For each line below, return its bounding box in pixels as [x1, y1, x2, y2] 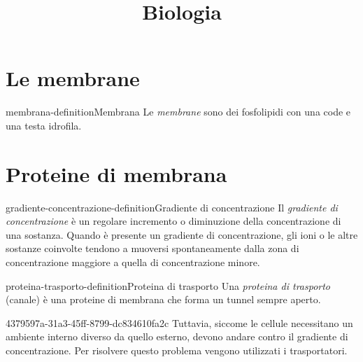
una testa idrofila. [6, 118, 82, 132]
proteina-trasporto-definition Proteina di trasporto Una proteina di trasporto [6, 278, 331, 293]
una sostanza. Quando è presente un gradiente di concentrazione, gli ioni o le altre [6, 227, 358, 242]
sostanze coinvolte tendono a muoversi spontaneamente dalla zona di [6, 241, 299, 256]
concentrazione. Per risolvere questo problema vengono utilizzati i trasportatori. [6, 342, 348, 357]
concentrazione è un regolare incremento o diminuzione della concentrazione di [6, 214, 341, 228]
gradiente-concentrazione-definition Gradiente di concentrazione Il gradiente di [6, 200, 338, 214]
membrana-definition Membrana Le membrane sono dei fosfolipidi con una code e [6, 104, 351, 119]
